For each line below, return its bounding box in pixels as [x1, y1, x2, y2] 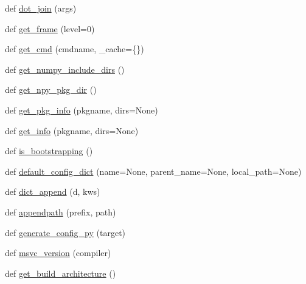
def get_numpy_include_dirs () [5, 63, 125, 75]
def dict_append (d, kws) [5, 185, 100, 198]
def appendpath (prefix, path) [5, 205, 116, 218]
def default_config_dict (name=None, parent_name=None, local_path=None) [5, 164, 302, 177]
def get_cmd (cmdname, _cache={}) [5, 42, 144, 55]
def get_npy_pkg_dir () [5, 83, 97, 96]
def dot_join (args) [5, 2, 77, 14]
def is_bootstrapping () [5, 144, 93, 157]
